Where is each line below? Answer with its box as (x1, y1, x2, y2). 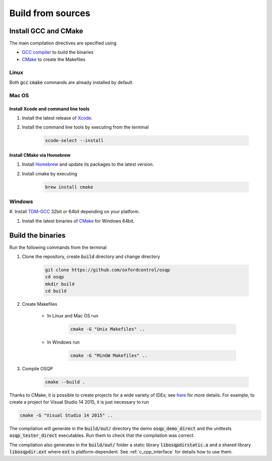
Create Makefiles (22, 301, 57, 307)
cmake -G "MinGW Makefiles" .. (70, 353, 148, 358)
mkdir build (45, 281, 75, 287)
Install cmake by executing (22, 170, 78, 176)
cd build (45, 288, 67, 294)
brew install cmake (45, 184, 93, 190)
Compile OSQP (22, 365, 53, 371)
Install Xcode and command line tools (9, 106, 90, 112)
